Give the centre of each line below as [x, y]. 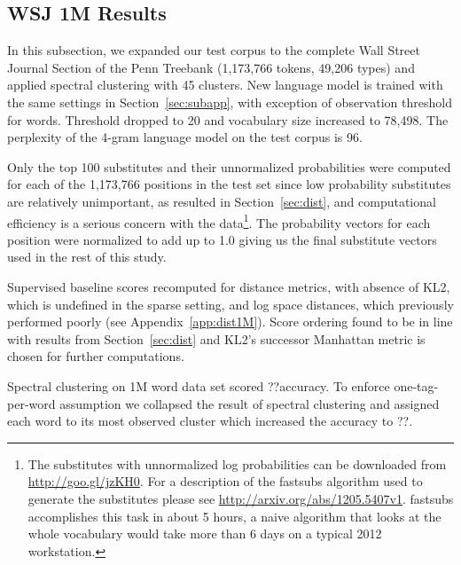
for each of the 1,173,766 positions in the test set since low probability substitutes [229, 184]
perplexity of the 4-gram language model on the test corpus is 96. [185, 137]
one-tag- [416, 385]
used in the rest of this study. [87, 257]
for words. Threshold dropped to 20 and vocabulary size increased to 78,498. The [228, 119]
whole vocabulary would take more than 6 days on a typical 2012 [205, 534]
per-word [31, 403]
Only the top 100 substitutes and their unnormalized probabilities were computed [229, 166]
